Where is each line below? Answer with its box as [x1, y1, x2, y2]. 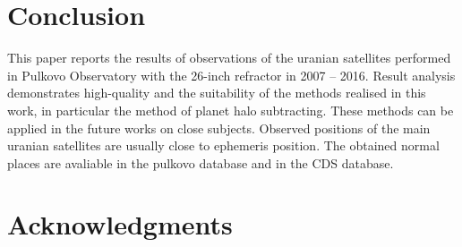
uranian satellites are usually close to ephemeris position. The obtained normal [7, 136, 440, 155]
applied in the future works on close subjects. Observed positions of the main [7, 118, 431, 137]
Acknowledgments [7, 206, 233, 243]
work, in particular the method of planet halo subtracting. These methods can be [7, 100, 454, 119]
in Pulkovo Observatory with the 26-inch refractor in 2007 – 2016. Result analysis [7, 65, 456, 84]
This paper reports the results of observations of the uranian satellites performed [7, 48, 451, 67]
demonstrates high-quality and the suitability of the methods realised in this [7, 83, 426, 102]
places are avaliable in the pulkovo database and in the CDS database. [7, 153, 394, 172]
